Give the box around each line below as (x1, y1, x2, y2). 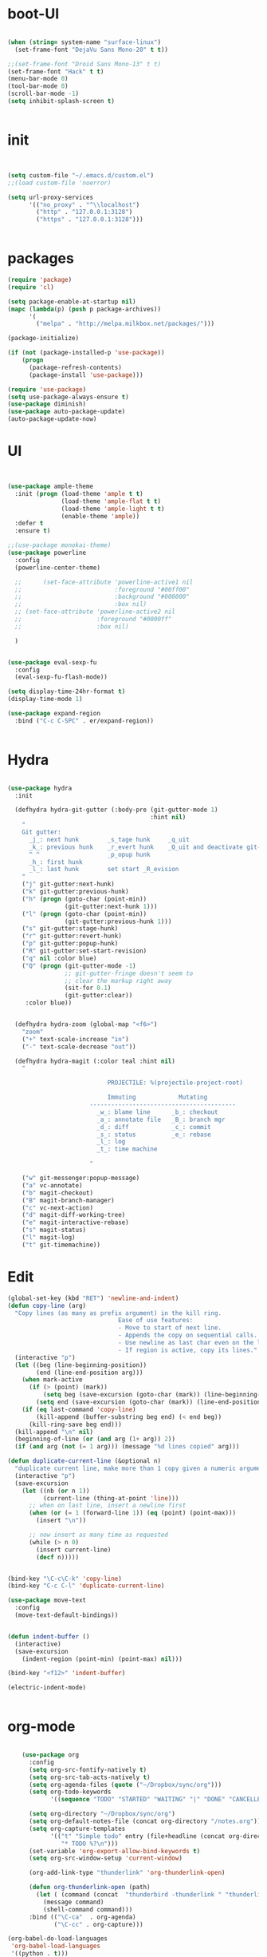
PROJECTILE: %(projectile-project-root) (107, 1079, 244, 1087)
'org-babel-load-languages (10, 1942, 101, 1951)
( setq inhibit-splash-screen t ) (7, 97, 115, 105)
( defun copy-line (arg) (7, 1301, 87, 1309)
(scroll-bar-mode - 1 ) (7, 89, 80, 98)
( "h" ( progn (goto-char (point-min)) (22, 895, 147, 903)
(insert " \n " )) (36, 1516, 87, 1525)
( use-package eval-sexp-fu (7, 658, 97, 667)
